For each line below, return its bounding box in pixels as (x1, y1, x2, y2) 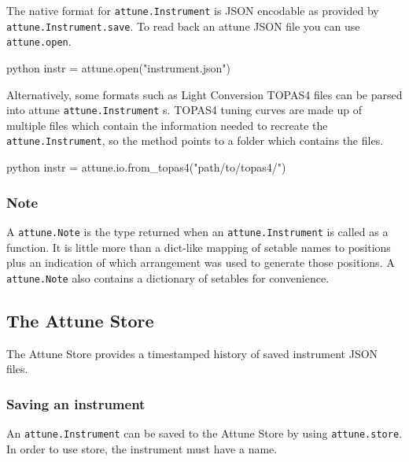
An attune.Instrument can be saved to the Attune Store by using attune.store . (6, 424, 402, 441)
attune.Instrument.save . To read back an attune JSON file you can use (6, 17, 360, 34)
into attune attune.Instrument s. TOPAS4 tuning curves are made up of (6, 102, 362, 118)
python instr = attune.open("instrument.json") (6, 59, 231, 76)
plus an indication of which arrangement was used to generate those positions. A (6, 254, 395, 271)
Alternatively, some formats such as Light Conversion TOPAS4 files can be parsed (6, 86, 403, 102)
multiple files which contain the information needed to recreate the (6, 116, 328, 133)
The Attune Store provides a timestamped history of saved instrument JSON (6, 345, 378, 361)
